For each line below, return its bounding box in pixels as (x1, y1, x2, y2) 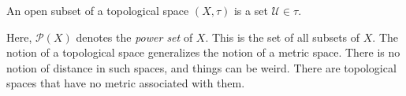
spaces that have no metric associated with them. (6, 75, 245, 91)
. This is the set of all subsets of (205, 28, 360, 45)
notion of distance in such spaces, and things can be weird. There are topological (6, 59, 397, 76)
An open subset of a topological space (6, 2, 189, 18)
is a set (233, 2, 268, 18)
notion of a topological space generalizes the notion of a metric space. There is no (6, 44, 400, 61)
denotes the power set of (76, 28, 193, 45)
